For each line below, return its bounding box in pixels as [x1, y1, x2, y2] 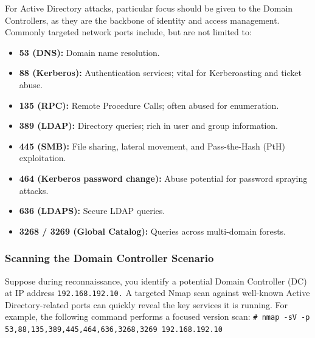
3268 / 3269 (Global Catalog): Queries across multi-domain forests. [19, 224, 286, 237]
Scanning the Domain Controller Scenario [5, 250, 214, 266]
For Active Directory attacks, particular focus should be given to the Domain [5, 2, 293, 14]
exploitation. [19, 151, 66, 164]
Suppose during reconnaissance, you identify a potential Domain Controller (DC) [5, 274, 307, 287]
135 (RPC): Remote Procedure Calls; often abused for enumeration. [19, 98, 279, 111]
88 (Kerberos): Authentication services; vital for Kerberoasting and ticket [19, 66, 302, 79]
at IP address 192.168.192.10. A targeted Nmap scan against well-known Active [5, 286, 310, 299]
